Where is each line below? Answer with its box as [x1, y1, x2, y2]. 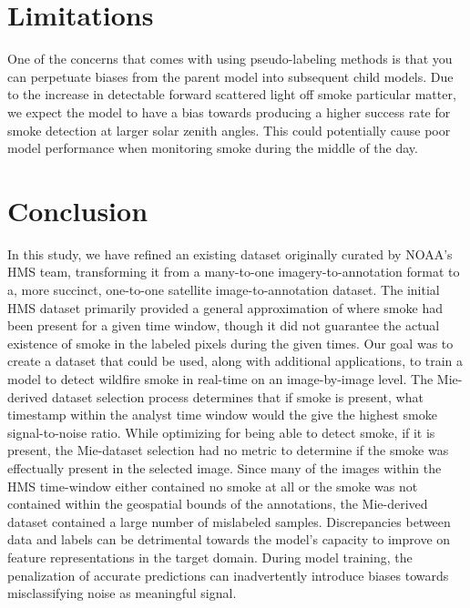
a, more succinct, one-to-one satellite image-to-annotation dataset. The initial [7, 280, 440, 299]
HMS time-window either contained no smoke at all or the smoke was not [7, 476, 418, 495]
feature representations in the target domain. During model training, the [7, 547, 413, 566]
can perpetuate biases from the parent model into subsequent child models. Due [7, 66, 454, 86]
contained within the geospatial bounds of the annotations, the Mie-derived [7, 494, 428, 513]
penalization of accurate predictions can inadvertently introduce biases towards [7, 565, 449, 584]
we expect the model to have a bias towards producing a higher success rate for [7, 102, 451, 121]
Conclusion [7, 191, 148, 228]
